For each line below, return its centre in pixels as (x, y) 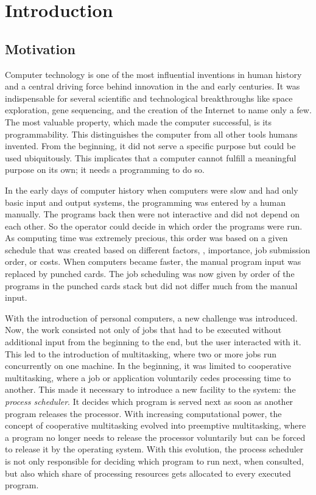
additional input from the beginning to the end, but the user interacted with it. (153, 342)
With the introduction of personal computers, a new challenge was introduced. (151, 318)
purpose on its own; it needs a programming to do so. (105, 170)
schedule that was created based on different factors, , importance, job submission (158, 249)
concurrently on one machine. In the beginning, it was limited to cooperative (148, 366)
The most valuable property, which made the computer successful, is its (139, 121)
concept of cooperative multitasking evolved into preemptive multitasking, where (156, 425)
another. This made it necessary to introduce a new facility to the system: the (150, 389)
